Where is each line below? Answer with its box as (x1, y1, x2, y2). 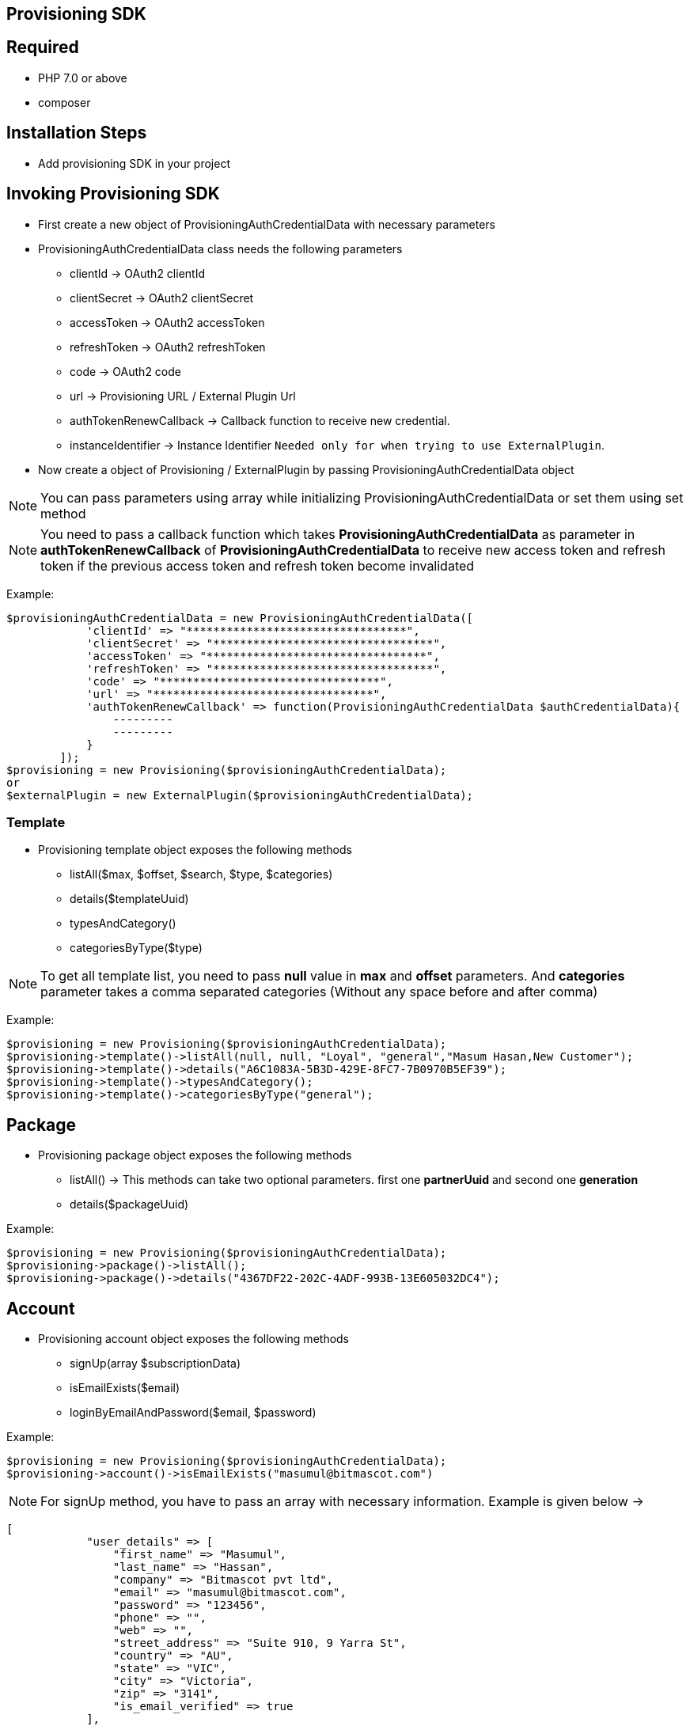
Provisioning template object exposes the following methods (38, 843, 352, 857)
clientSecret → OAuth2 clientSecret (70, 290, 254, 305)
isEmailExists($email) (70, 1380, 180, 1394)
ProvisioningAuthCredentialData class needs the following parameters (38, 241, 403, 256)
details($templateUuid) (70, 892, 189, 906)
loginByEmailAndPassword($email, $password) (70, 1405, 317, 1419)
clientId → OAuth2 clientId (70, 266, 205, 280)
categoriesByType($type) (70, 941, 203, 955)
